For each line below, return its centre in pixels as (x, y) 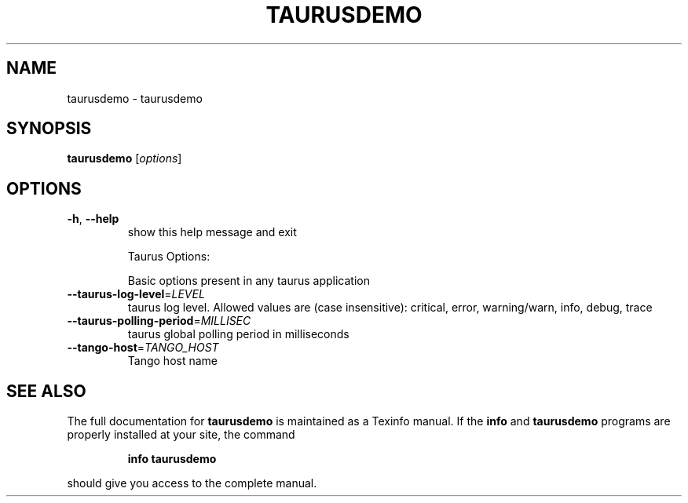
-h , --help (93, 219)
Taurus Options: (169, 257)
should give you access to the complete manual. (192, 483)
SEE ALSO (46, 391)
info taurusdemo (172, 459)
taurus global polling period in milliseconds (238, 334)
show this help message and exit (212, 232)
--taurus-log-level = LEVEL (136, 294)
